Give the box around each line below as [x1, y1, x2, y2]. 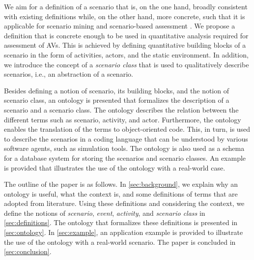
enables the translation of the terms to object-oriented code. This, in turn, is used [4, 124, 251, 134]
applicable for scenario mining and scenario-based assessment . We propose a [4, 21, 235, 31]
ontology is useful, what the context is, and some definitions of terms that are [4, 188, 238, 199]
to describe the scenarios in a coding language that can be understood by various [4, 133, 248, 144]
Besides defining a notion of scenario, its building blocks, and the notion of [4, 85, 229, 95]
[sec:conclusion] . [4, 246, 52, 257]
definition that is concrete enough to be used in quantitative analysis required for [4, 30, 249, 40]
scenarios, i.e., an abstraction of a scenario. [4, 69, 133, 79]
